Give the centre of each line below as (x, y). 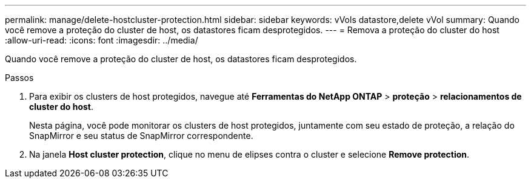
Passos (19, 78)
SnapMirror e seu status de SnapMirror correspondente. (141, 136)
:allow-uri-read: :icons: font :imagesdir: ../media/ (102, 40)
